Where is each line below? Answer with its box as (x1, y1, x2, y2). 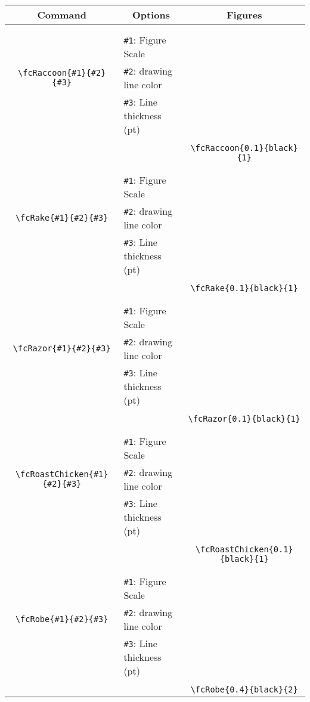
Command (37, 8, 86, 21)
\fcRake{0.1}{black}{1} (190, 283, 298, 293)
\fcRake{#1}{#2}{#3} (15, 213, 108, 222)
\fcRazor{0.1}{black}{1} (188, 414, 300, 423)
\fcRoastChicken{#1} (15, 469, 108, 479)
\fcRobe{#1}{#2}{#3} (15, 614, 108, 624)
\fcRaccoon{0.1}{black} (190, 143, 298, 153)
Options (132, 8, 170, 21)
